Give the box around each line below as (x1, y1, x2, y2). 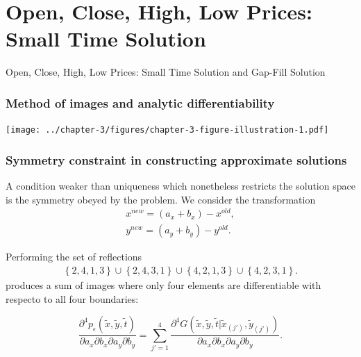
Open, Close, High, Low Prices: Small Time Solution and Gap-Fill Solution (6, 65, 326, 79)
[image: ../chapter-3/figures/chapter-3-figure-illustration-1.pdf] (6, 125, 329, 135)
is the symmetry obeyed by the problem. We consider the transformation (6, 192, 316, 206)
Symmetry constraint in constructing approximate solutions (6, 151, 347, 168)
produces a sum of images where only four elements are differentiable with (6, 277, 321, 292)
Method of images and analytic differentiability (6, 94, 275, 111)
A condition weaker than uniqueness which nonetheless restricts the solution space (6, 178, 355, 192)
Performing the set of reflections (6, 249, 142, 264)
